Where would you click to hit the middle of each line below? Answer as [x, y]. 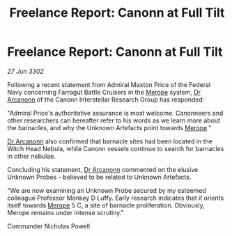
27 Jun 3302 [25, 71]
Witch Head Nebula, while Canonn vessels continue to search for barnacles [116, 148]
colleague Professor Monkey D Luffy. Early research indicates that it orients [116, 198]
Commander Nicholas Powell [49, 226]
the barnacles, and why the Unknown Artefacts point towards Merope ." [109, 127]
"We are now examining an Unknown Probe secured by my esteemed [107, 190]
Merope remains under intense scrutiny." [65, 212]
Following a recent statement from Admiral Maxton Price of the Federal [109, 84]
